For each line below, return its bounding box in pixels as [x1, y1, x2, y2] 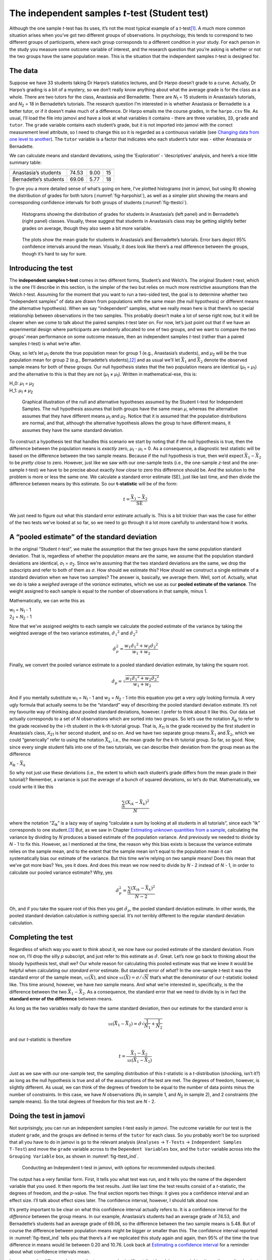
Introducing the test [9, 264, 73, 272]
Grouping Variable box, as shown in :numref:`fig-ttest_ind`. [9, 1153, 139, 1159]
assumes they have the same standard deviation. [22, 427, 123, 433]
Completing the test [9, 933, 73, 941]
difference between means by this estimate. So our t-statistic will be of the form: [9, 481, 178, 487]
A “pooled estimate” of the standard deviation [9, 532, 157, 541]
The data [9, 66, 38, 75]
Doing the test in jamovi [9, 1112, 85, 1120]
